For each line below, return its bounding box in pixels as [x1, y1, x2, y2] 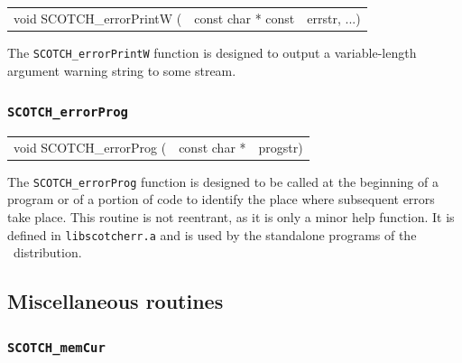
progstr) [258, 137, 303, 156]
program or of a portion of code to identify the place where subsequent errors [7, 190, 435, 209]
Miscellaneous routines [7, 287, 224, 315]
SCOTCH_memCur [7, 340, 106, 355]
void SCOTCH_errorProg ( [14, 137, 167, 156]
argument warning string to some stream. [7, 60, 236, 79]
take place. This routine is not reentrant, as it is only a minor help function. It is [7, 207, 455, 226]
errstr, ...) [307, 8, 361, 27]
